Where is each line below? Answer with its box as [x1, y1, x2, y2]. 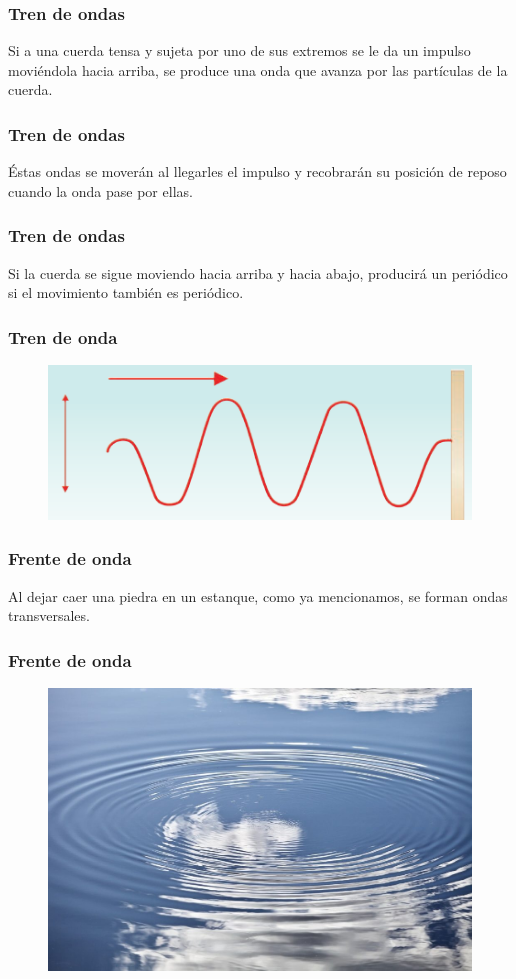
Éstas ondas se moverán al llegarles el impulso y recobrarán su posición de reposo [8, 161, 507, 182]
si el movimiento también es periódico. [8, 282, 244, 303]
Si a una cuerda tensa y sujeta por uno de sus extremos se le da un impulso [8, 40, 471, 61]
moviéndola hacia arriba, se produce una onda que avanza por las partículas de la [8, 59, 508, 80]
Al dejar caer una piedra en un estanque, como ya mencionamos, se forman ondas [8, 585, 508, 606]
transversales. [8, 605, 90, 626]
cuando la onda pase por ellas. [8, 180, 193, 201]
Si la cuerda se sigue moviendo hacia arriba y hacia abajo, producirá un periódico [8, 262, 508, 283]
